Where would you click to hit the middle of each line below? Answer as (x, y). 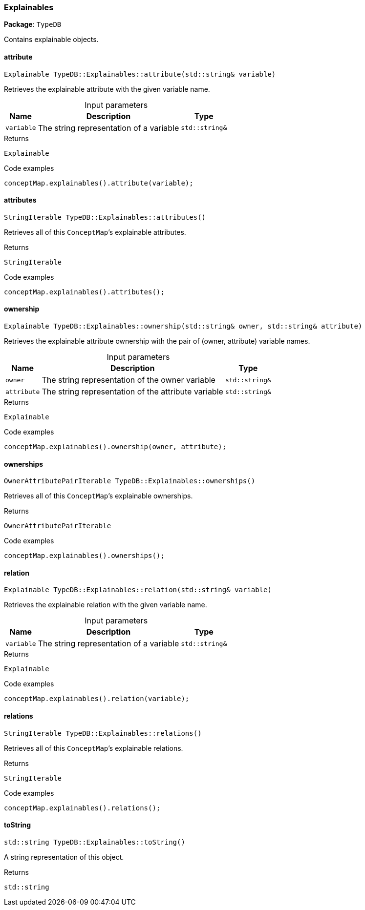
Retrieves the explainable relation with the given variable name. (106, 605)
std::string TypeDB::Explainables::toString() (95, 842)
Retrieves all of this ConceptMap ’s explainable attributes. (95, 232)
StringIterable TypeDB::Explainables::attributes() (105, 217)
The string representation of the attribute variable (132, 392)
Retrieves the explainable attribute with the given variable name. (107, 89)
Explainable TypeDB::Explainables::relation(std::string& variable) (138, 590)
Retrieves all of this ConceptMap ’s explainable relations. (94, 748)
